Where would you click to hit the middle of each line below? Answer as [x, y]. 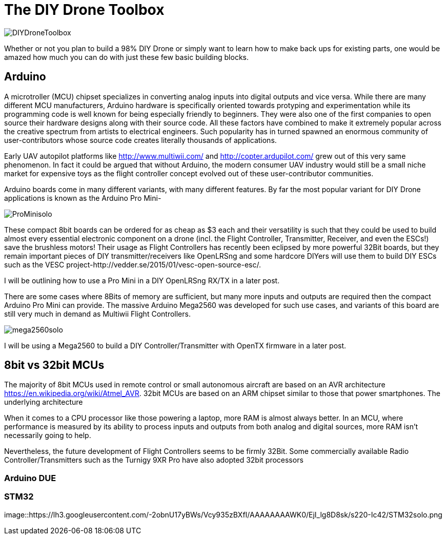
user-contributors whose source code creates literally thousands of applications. [140, 140]
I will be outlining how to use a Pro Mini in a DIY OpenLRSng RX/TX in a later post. [142, 280]
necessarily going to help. [48, 436]
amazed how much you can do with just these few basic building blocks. [127, 57]
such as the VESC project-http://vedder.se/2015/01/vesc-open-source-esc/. [133, 264]
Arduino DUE [30, 478]
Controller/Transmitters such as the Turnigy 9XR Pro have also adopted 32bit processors [154, 460]
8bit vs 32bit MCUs [54, 365]
